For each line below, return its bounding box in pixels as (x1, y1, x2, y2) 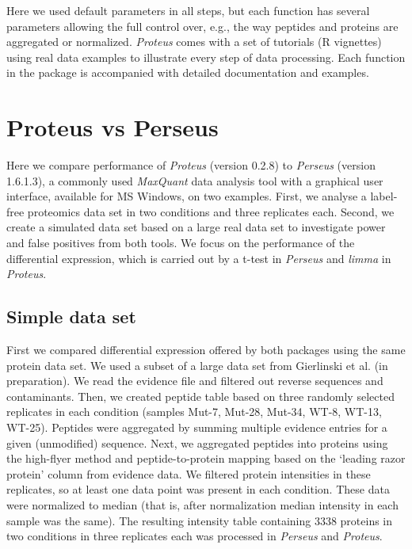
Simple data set (6, 304, 136, 329)
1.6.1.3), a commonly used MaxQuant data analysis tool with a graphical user (6, 172, 383, 189)
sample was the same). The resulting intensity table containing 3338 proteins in (6, 512, 393, 528)
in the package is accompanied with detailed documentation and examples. (6, 64, 369, 81)
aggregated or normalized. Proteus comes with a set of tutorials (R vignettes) (6, 33, 382, 50)
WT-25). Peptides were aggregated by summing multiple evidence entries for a (6, 419, 387, 436)
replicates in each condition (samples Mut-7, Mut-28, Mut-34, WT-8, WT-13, (6, 403, 382, 420)
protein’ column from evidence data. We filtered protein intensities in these (6, 465, 371, 482)
